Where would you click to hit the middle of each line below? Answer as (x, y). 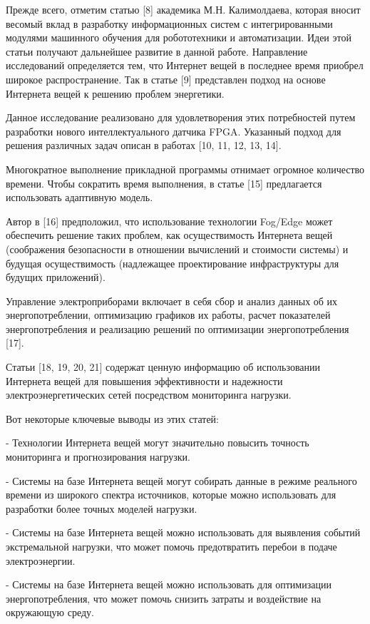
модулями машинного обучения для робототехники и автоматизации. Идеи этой (179, 37)
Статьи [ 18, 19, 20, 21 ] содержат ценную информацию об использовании (163, 367)
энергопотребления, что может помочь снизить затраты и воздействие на (164, 598)
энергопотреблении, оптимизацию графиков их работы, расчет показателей (168, 315)
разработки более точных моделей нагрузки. (102, 508)
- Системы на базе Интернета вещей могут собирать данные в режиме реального (181, 480)
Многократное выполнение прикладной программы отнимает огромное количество (185, 169)
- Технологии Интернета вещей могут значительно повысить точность (158, 443)
